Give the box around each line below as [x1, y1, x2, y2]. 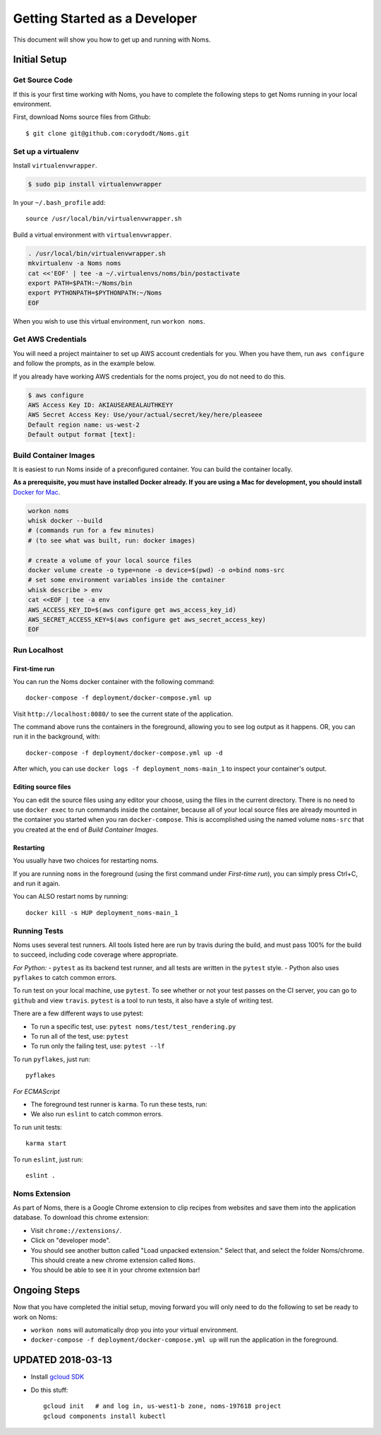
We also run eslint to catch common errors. [30, 1110, 164, 1118]
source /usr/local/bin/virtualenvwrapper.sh [25, 215, 183, 223]
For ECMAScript [13, 1087, 60, 1095]
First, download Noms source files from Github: [13, 113, 151, 122]
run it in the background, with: [13, 732, 101, 741]
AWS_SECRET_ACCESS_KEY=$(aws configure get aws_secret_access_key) [28, 615, 267, 623]
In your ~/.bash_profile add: [13, 198, 106, 206]
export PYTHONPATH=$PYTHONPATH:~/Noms [28, 289, 162, 297]
